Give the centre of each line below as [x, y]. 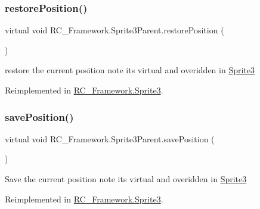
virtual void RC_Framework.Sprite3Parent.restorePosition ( [114, 30]
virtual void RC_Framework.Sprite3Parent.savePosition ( [110, 138]
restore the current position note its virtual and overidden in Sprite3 [130, 70]
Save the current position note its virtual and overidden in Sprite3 [126, 179]
